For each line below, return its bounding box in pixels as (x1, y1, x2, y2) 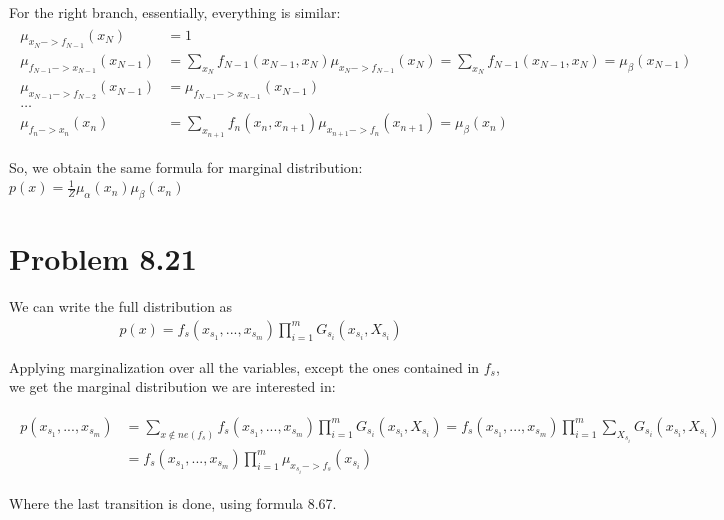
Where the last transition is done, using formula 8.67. (9, 492, 337, 513)
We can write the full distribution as (9, 296, 233, 317)
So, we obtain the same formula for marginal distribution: (9, 156, 363, 177)
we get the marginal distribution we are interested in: (9, 376, 336, 397)
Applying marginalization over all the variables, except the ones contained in (9, 356, 480, 377)
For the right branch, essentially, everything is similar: (9, 2, 341, 22)
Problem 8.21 (9, 238, 197, 279)
